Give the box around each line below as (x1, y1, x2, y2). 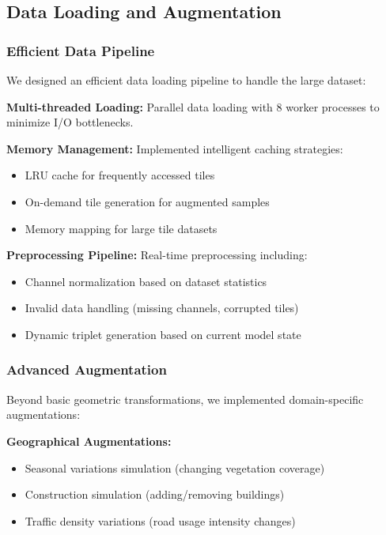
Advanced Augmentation (6, 360, 167, 379)
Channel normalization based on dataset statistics (25, 273, 267, 289)
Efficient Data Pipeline (6, 40, 155, 60)
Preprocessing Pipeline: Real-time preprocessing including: (6, 247, 308, 263)
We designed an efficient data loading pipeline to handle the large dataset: (6, 72, 366, 88)
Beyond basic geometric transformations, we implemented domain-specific (6, 390, 364, 407)
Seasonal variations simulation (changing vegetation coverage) (25, 459, 325, 476)
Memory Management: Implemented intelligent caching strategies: (6, 140, 343, 156)
